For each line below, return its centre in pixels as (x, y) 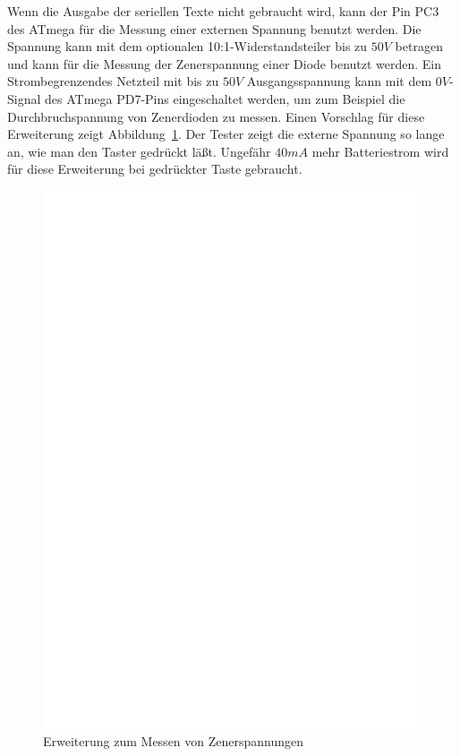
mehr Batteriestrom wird (380, 151)
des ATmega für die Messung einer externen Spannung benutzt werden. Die (214, 28)
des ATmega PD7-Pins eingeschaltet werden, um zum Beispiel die (225, 98)
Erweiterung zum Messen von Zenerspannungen (174, 741)
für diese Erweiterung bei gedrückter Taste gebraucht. (155, 169)
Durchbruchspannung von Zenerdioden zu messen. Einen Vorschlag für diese (216, 116)
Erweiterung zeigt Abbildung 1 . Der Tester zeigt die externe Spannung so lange (226, 134)
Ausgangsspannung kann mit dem (339, 81)
